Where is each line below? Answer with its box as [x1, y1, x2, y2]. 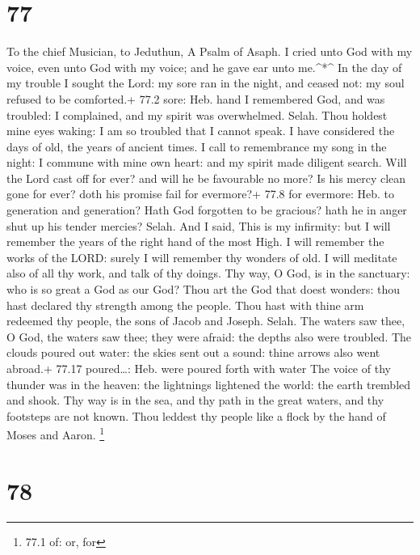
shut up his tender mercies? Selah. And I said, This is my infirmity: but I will [6, 217, 391, 234]
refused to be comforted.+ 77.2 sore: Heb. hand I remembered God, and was [6, 90, 385, 107]
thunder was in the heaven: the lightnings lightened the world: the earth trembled [6, 375, 411, 392]
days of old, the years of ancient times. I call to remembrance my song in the [6, 138, 387, 155]
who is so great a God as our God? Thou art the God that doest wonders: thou [6, 281, 400, 298]
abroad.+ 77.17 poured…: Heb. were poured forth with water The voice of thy [6, 360, 391, 376]
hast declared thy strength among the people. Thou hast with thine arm [6, 296, 364, 313]
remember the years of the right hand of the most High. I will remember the [6, 233, 384, 250]
